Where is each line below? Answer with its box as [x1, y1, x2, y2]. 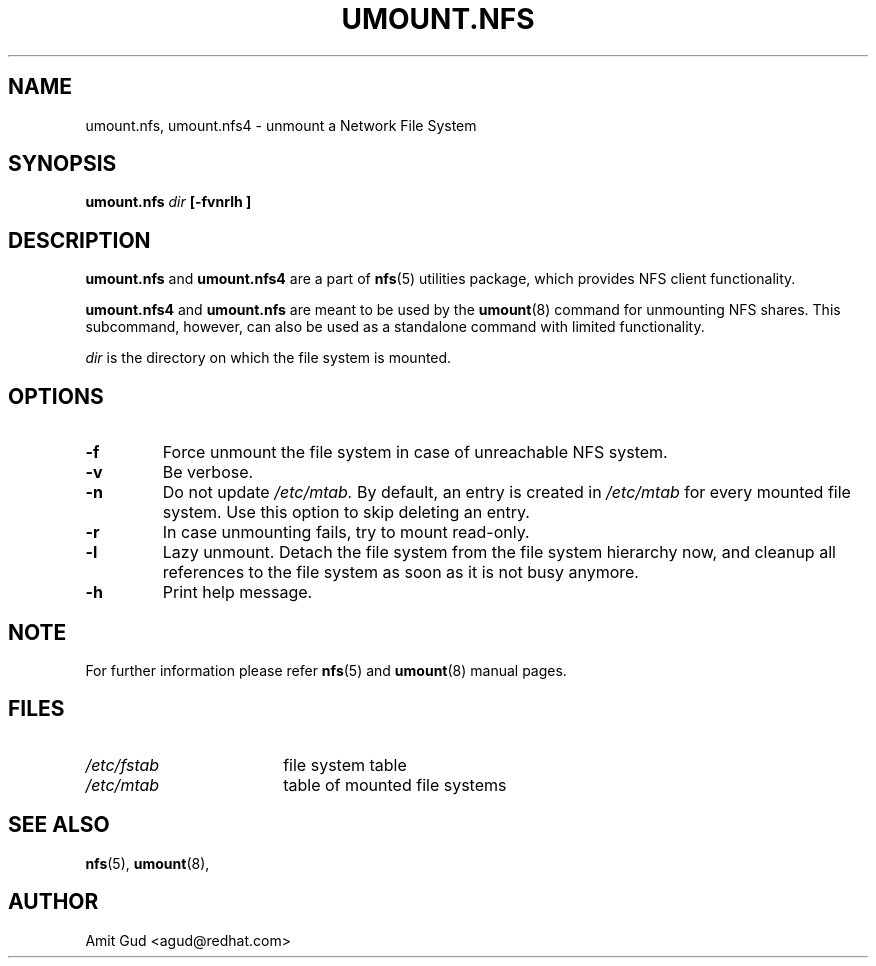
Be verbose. [162, 462, 254, 483]
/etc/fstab [85, 754, 160, 775]
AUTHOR [8, 889, 99, 915]
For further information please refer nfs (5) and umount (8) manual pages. [85, 661, 567, 679]
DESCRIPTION [8, 227, 151, 253]
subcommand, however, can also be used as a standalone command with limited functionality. [85, 318, 705, 336]
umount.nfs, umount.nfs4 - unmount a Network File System [85, 116, 477, 134]
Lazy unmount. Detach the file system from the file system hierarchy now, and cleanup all [162, 542, 836, 563]
